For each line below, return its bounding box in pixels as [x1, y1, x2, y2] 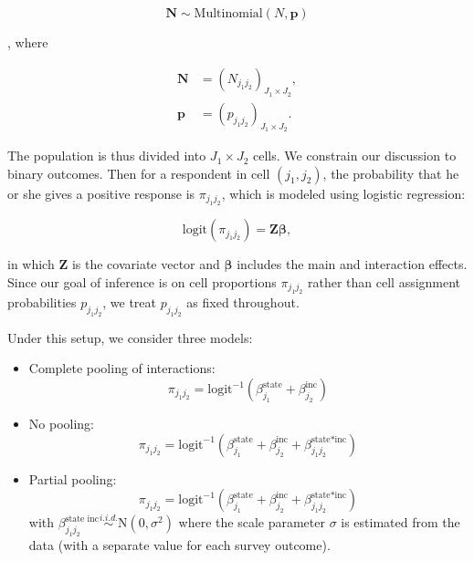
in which [7, 255, 55, 274]
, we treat [102, 293, 157, 312]
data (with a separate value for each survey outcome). [28, 535, 331, 555]
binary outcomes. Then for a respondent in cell [7, 163, 270, 182]
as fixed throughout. [186, 293, 300, 312]
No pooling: [28, 414, 94, 432]
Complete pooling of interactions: [28, 358, 216, 378]
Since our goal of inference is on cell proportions [7, 272, 277, 291]
